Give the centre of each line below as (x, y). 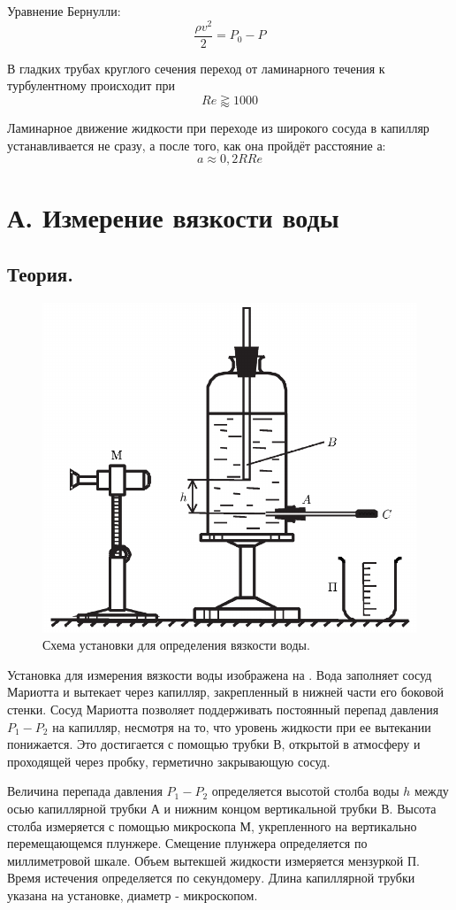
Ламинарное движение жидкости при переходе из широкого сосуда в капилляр (218, 127)
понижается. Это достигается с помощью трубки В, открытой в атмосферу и (214, 744)
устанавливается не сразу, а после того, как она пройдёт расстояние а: (197, 145)
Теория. (40, 273)
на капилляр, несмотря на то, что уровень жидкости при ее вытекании (242, 726)
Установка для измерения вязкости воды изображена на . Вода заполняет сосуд (220, 674)
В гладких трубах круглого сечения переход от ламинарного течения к (196, 68)
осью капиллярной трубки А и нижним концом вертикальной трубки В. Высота (222, 808)
